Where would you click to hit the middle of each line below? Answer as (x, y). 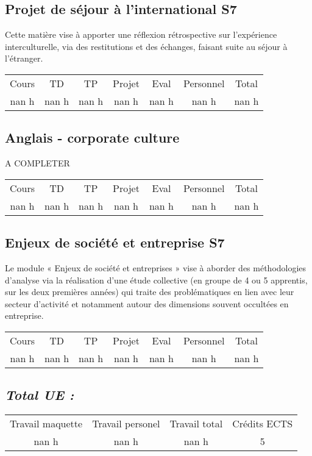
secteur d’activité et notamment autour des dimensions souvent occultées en (147, 303)
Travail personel (126, 424)
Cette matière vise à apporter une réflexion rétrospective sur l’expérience (141, 34)
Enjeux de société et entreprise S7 (115, 242)
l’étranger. (24, 58)
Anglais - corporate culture (92, 137)
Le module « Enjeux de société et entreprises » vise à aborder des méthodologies (156, 267)
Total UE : (40, 395)
